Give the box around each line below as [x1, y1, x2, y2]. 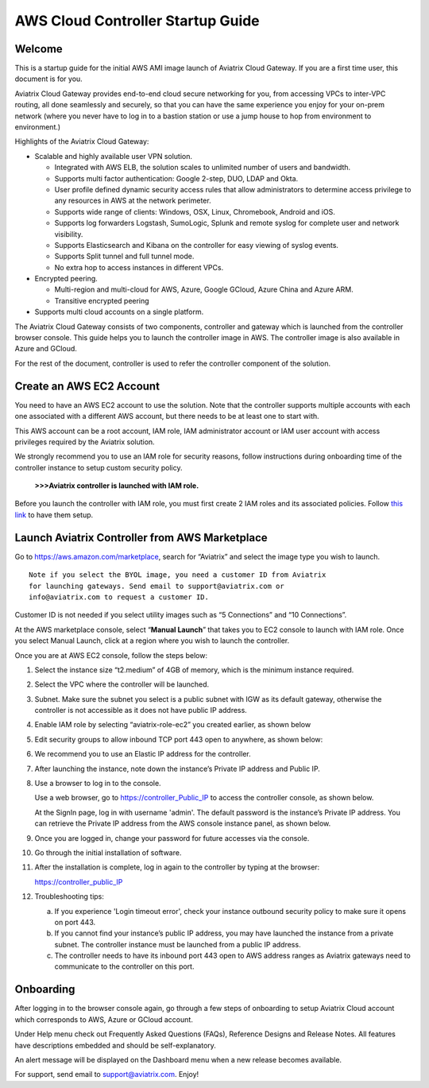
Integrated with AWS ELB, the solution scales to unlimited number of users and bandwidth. [54, 163, 351, 172]
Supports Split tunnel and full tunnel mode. [54, 251, 195, 261]
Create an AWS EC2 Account [14, 379, 160, 393]
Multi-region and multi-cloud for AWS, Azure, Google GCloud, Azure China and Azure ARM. [54, 285, 354, 294]
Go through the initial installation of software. [34, 847, 182, 858]
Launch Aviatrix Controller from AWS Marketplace [14, 531, 268, 544]
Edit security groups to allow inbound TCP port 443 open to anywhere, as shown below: [34, 734, 323, 744]
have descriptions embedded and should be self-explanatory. [14, 1040, 216, 1050]
